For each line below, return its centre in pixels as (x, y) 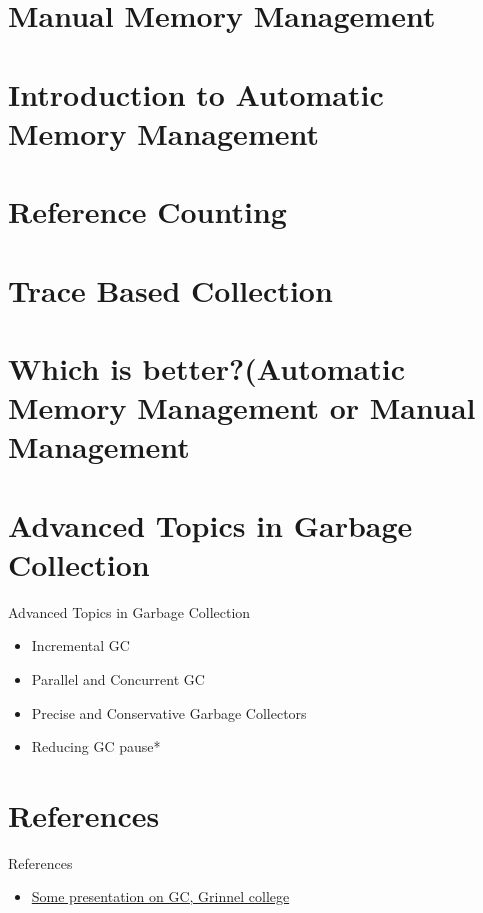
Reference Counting (147, 211)
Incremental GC (80, 645)
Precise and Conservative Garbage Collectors (169, 712)
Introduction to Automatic (196, 93)
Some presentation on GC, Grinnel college (160, 896)
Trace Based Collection (170, 289)
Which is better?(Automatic (207, 367)
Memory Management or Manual (242, 407)
